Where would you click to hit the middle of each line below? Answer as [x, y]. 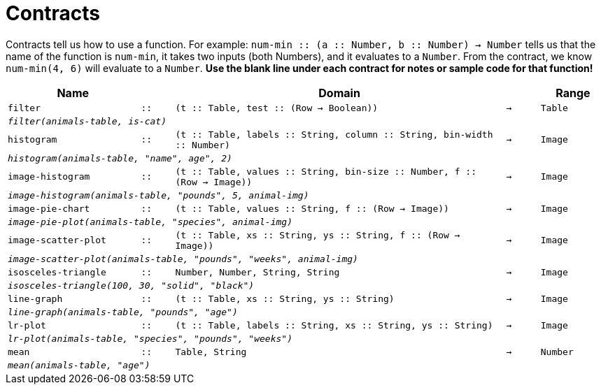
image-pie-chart [49, 208]
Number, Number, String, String [257, 272]
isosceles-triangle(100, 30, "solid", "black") [131, 285]
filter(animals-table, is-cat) [87, 121]
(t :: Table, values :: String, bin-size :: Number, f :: [326, 171]
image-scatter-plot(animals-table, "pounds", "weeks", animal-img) [183, 259]
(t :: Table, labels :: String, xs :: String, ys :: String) [334, 325]
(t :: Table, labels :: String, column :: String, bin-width [334, 134]
